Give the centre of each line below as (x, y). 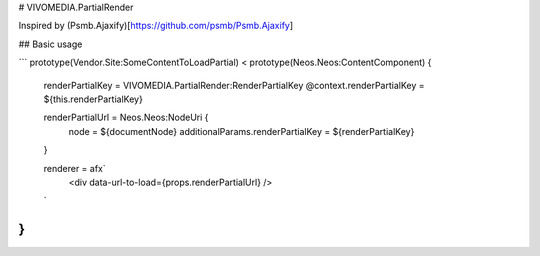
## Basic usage (50, 44)
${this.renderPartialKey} (93, 99)
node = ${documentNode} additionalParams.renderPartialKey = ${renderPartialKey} (241, 131)
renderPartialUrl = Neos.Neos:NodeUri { (126, 117)
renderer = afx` (75, 168)
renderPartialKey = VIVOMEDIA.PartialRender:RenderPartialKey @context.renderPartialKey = (234, 85)
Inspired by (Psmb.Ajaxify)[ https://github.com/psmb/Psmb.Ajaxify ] (156, 26)
